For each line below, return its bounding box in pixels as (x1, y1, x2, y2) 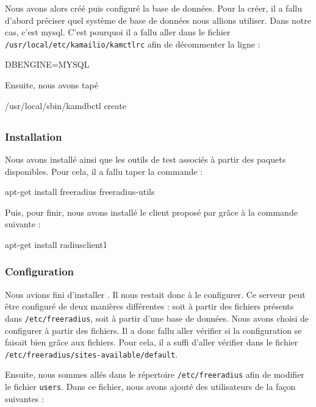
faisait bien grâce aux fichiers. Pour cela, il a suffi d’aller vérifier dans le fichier (5, 336, 298, 349)
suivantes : (5, 392, 44, 405)
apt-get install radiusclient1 (5, 238, 107, 250)
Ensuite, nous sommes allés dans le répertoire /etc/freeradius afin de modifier (5, 368, 304, 381)
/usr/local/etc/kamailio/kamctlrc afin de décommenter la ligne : (5, 37, 260, 50)
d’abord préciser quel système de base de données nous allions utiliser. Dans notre (5, 13, 311, 26)
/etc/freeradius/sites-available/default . (5, 347, 178, 360)
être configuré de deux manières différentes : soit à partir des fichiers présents (5, 300, 294, 313)
